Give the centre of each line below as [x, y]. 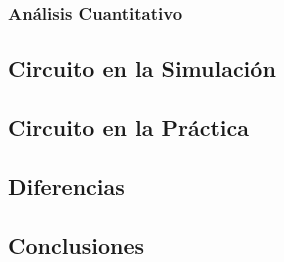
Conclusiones [76, 244]
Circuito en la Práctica [128, 127]
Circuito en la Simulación [142, 68]
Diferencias [66, 185]
